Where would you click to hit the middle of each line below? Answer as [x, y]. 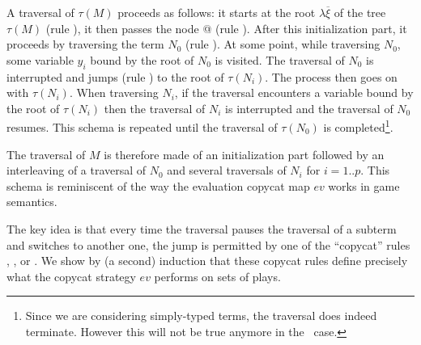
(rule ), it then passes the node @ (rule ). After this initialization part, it [226, 28]
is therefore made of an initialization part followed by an [244, 154]
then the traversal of [155, 108]
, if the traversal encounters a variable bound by [294, 93]
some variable [40, 59]
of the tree [360, 12]
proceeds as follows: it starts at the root [217, 12]
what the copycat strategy [71, 276]
